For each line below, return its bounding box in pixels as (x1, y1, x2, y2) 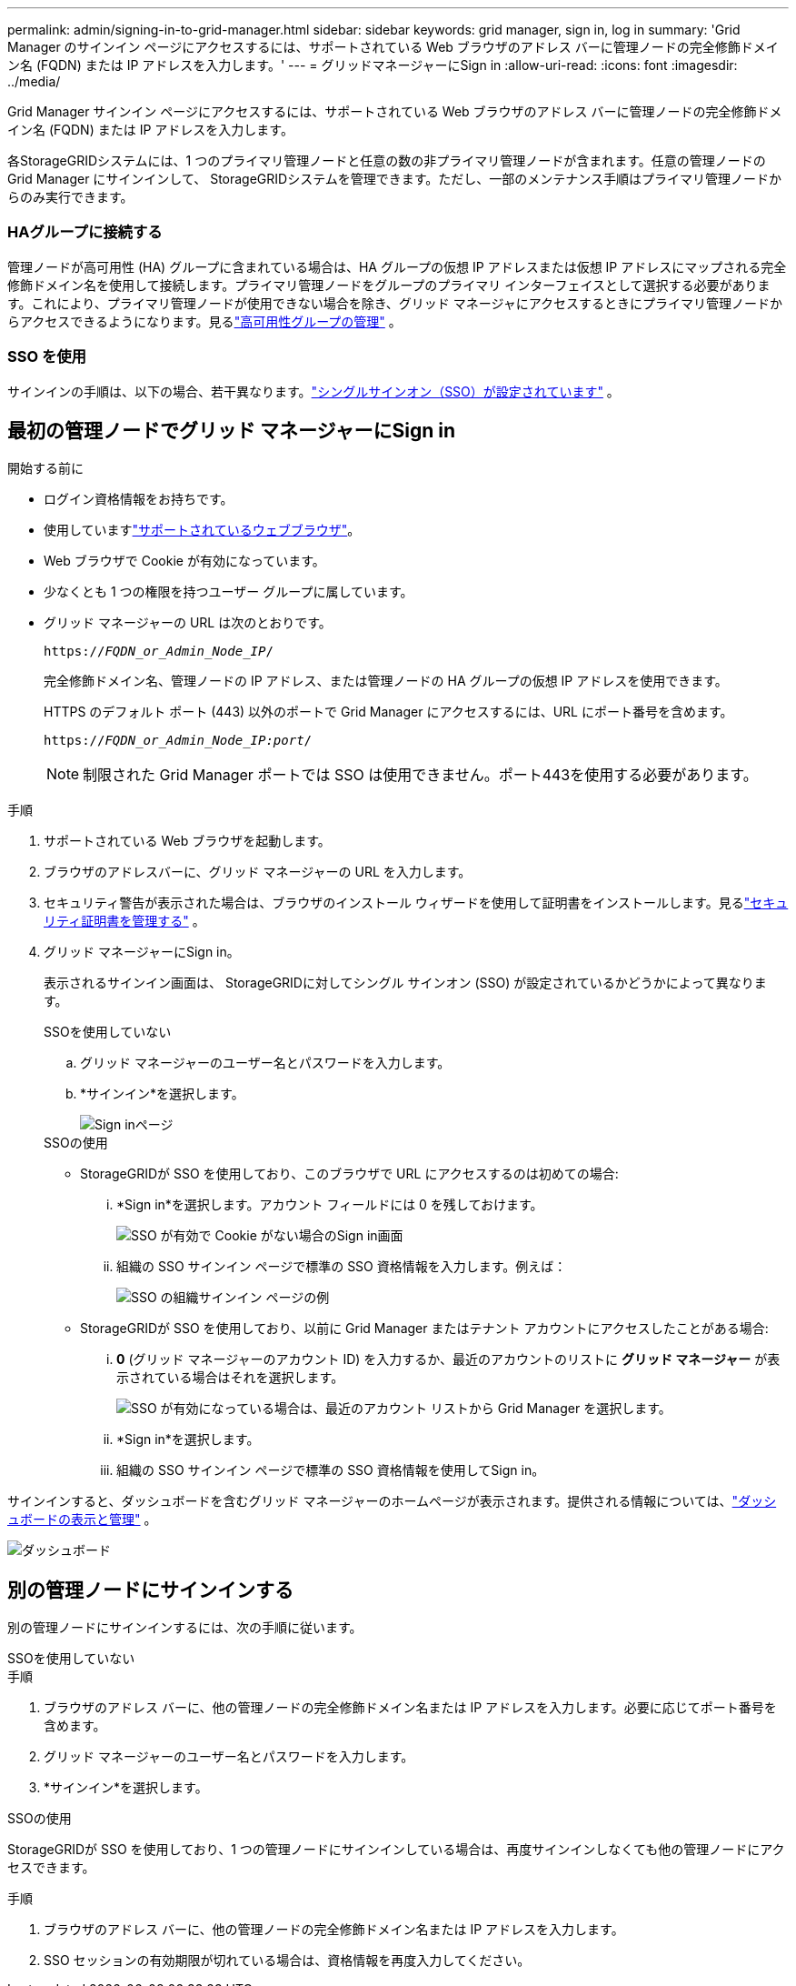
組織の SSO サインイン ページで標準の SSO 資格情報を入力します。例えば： (116, 1259, 567, 1275)
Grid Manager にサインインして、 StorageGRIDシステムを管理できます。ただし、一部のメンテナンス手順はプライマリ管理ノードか (7, 171, 782, 186)
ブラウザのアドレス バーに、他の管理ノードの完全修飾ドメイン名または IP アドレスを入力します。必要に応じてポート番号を (44, 1700, 777, 1716)
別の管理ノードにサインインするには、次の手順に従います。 (7, 1620, 363, 1636)
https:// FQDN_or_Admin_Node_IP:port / (44, 733, 313, 748)
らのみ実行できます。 (7, 189, 134, 205)
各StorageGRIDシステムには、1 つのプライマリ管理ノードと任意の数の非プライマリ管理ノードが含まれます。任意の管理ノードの (7, 153, 766, 168)
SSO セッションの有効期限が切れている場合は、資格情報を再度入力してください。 (44, 1952, 531, 1969)
